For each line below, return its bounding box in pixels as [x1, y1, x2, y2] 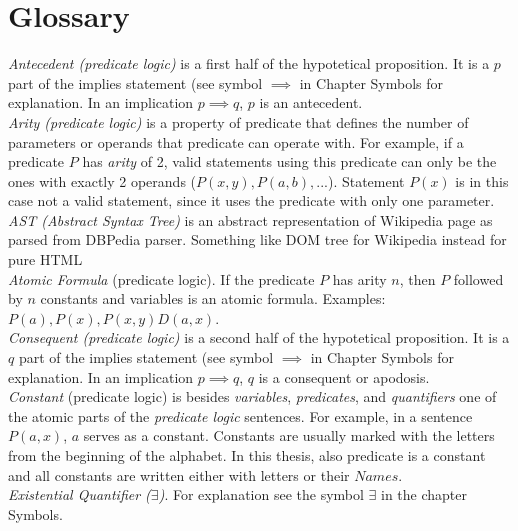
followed [453, 268, 504, 289]
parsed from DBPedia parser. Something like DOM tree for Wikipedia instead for [8, 229, 507, 250]
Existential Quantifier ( [8, 484, 151, 505]
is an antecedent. [259, 92, 363, 113]
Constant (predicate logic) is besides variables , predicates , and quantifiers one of [8, 386, 497, 407]
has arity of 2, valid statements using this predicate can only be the [82, 151, 497, 172]
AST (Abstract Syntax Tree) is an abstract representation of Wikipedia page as [8, 209, 493, 230]
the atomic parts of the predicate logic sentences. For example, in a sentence [8, 405, 473, 426]
